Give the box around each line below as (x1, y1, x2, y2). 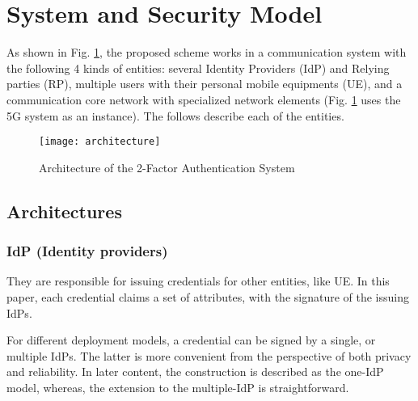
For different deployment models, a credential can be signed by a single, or (6, 331, 376, 348)
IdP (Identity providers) (6, 241, 168, 261)
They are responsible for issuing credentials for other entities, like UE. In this (6, 272, 390, 289)
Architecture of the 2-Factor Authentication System (39, 158, 295, 175)
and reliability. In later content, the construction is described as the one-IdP (6, 363, 384, 380)
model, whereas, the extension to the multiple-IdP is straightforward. (6, 378, 349, 395)
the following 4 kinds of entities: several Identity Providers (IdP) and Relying (6, 59, 390, 76)
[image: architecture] (39, 136, 161, 148)
